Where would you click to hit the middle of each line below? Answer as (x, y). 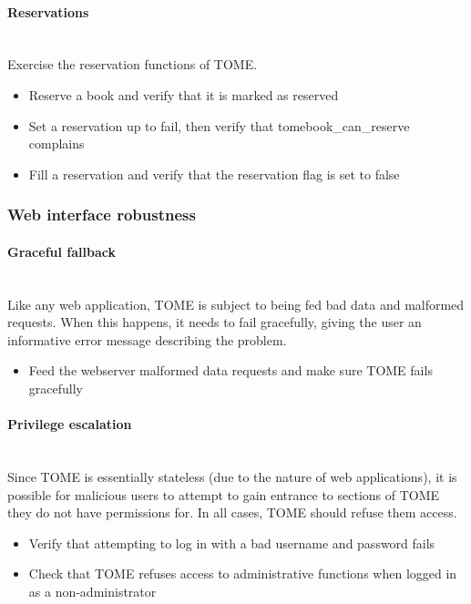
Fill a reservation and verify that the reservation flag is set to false (214, 174)
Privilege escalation (70, 424)
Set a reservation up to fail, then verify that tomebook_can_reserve (219, 125)
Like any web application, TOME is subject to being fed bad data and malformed (236, 304)
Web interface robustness (102, 215)
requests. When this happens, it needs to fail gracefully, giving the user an (215, 322)
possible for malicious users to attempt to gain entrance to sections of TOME (224, 494)
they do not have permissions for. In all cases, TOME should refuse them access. (232, 512)
